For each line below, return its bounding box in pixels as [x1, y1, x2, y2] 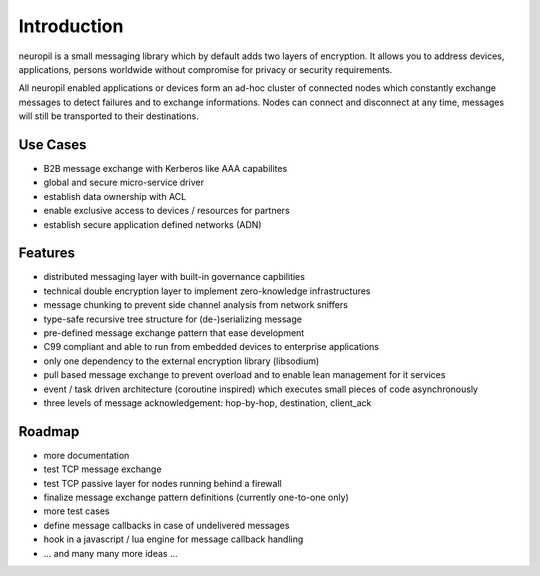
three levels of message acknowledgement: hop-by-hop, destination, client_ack [43, 397, 372, 409]
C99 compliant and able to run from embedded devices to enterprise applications [43, 341, 380, 353]
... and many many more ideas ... [43, 547, 179, 559]
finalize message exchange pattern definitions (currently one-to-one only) [43, 491, 349, 504]
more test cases [43, 505, 110, 517]
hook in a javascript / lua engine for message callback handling [43, 533, 304, 545]
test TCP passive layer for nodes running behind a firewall [43, 477, 282, 489]
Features [18, 245, 75, 262]
